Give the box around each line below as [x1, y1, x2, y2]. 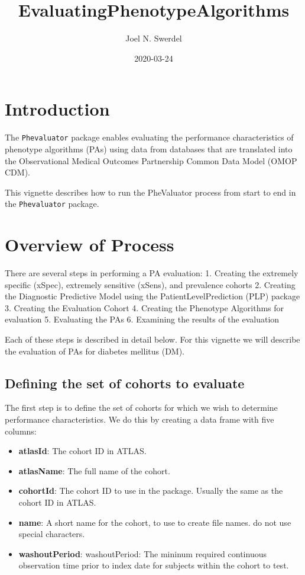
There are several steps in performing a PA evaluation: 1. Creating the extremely [5, 267, 298, 279]
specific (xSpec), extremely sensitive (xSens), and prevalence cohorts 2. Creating [5, 278, 296, 290]
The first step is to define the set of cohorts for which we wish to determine [5, 401, 278, 414]
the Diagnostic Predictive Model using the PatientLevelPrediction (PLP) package [5, 290, 300, 302]
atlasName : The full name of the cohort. [18, 464, 170, 477]
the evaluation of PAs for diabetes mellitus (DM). [5, 344, 185, 357]
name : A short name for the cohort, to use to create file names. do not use [18, 516, 291, 528]
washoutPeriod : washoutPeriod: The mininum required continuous [18, 547, 267, 560]
